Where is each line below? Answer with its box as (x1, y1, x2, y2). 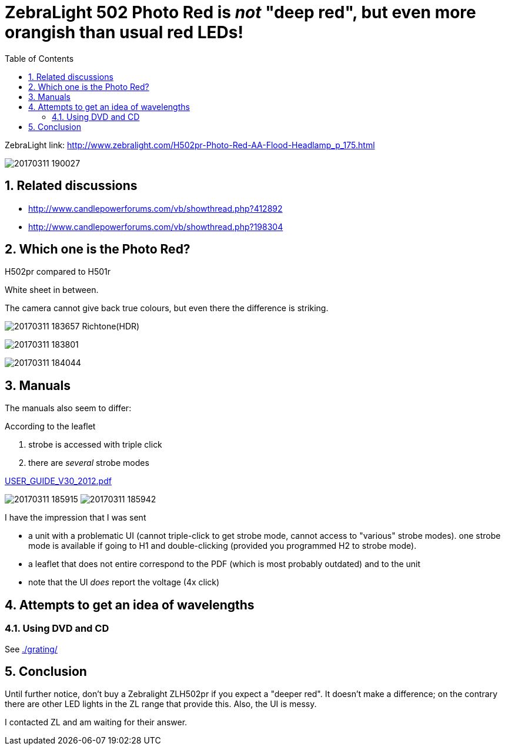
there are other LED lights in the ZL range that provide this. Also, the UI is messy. (5, 699, 317, 709)
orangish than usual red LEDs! (5, 22, 243, 42)
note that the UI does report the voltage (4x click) (28, 577, 220, 588)
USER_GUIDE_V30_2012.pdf (5, 476, 112, 486)
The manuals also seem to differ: (5, 403, 132, 414)
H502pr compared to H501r (5, 266, 111, 277)
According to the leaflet (5, 421, 96, 432)
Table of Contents (5, 53, 74, 64)
